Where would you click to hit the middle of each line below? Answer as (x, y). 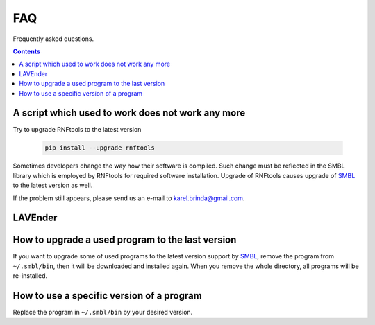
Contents (27, 51)
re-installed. (30, 276)
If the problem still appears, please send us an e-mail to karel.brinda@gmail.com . (129, 198)
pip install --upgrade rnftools (100, 148)
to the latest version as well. (53, 185)
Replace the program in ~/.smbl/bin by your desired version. (103, 313)
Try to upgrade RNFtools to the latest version (77, 130)
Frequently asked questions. (53, 39)
